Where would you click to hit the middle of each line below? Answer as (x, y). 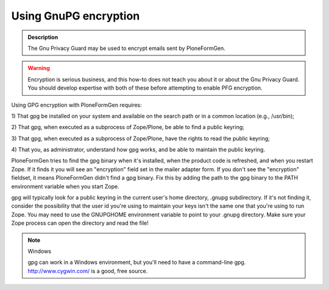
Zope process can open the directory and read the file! (80, 223)
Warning (39, 68)
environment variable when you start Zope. (65, 186)
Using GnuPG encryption (76, 16)
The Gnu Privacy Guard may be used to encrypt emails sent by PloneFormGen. (126, 48)
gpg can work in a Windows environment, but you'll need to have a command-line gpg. (137, 263)
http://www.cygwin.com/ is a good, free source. (88, 271)
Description (43, 37)
